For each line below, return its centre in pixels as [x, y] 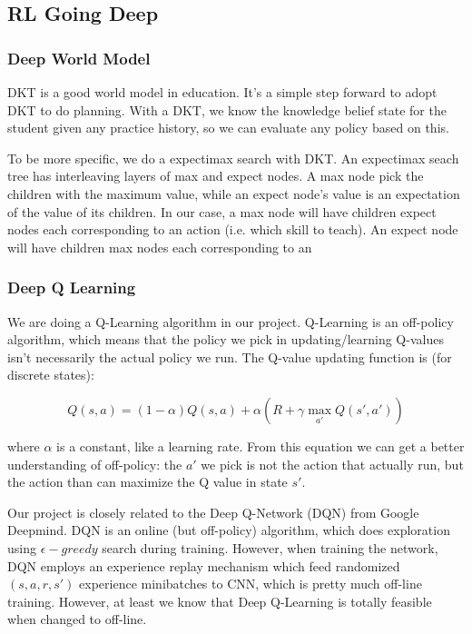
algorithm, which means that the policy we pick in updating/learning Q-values [226, 339]
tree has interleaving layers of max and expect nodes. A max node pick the [216, 176]
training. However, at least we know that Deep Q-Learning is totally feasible [220, 601]
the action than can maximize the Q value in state [147, 482]
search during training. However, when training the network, [270, 547]
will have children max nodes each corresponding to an [160, 247]
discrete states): [51, 375]
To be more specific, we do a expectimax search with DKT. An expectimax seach [233, 158]
